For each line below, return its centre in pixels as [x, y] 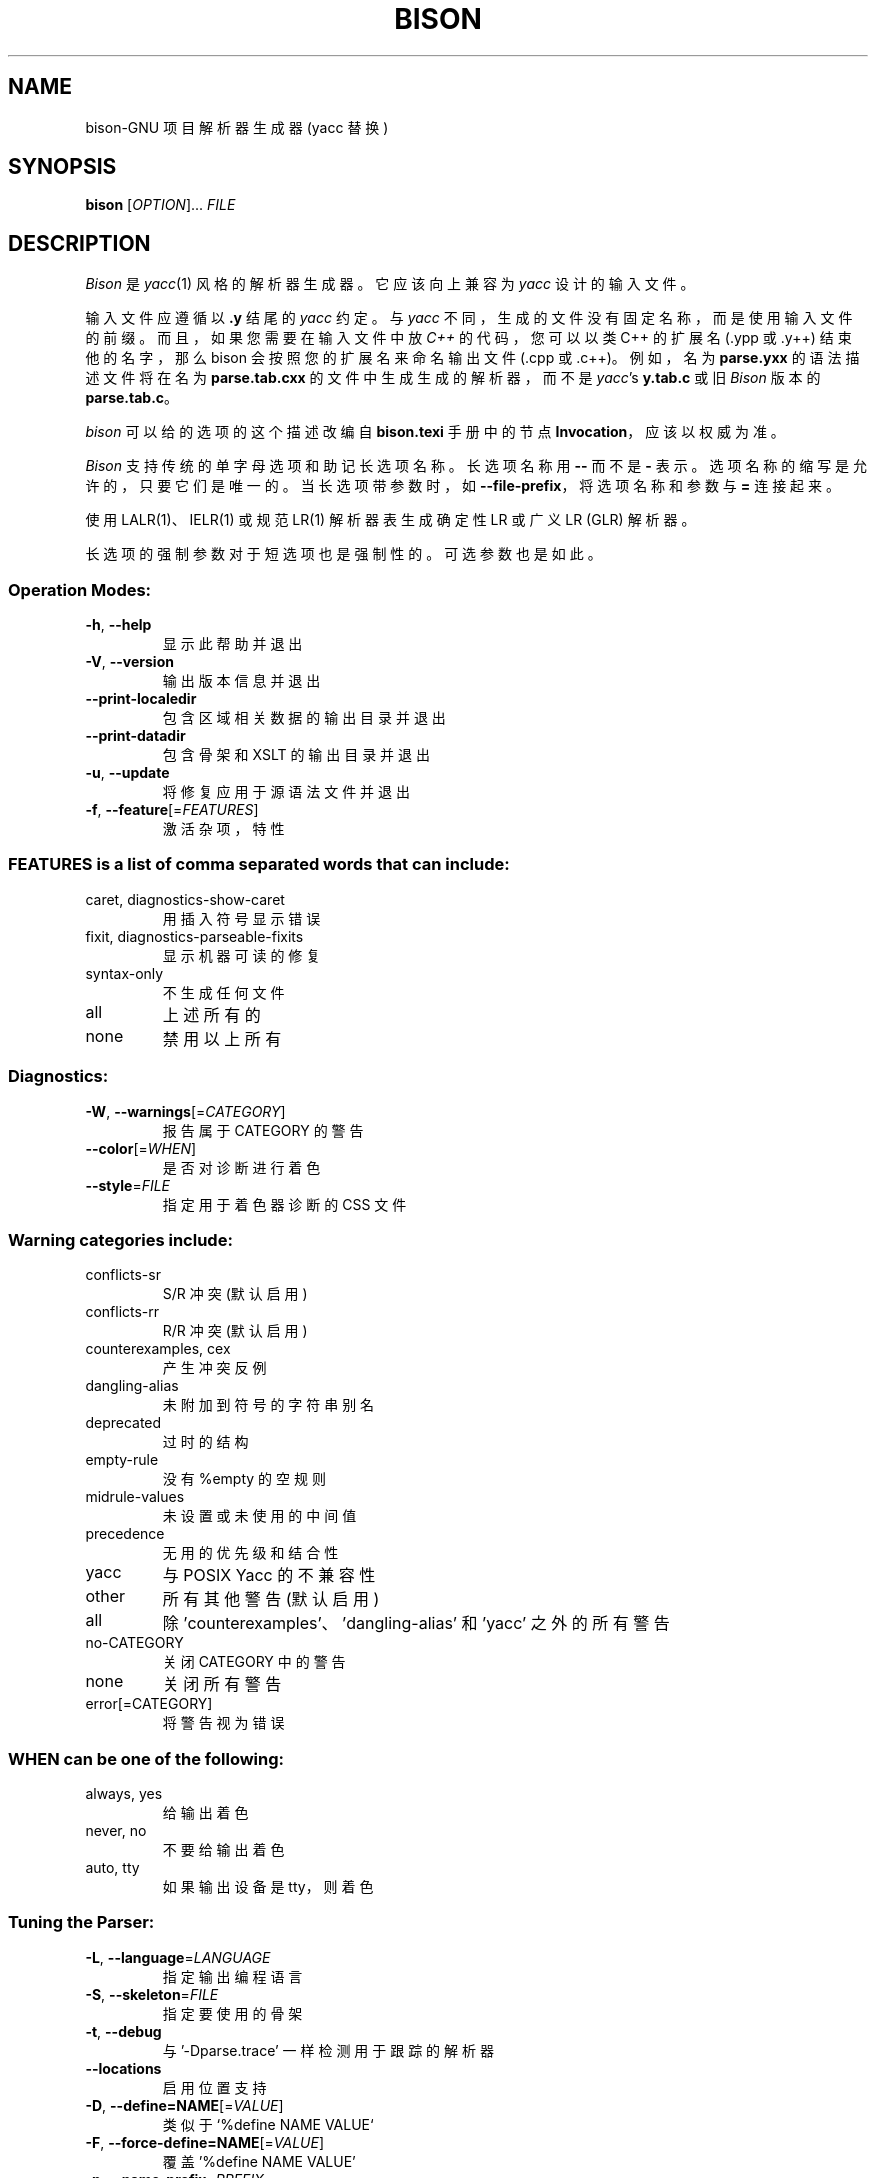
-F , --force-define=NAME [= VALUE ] [205, 2142]
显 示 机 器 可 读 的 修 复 [241, 955]
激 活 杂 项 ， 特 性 [223, 829]
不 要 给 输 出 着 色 [223, 1850]
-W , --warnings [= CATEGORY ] [185, 1111]
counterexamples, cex [158, 1349]
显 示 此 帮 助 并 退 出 [232, 644]
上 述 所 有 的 [211, 1014]
